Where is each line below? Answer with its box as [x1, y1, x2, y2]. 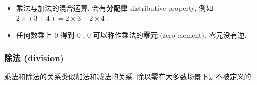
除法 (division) [4, 51, 64, 64]
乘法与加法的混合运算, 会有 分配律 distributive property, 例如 [16, 3, 213, 13]
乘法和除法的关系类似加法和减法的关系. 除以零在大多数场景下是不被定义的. [4, 71, 253, 81]
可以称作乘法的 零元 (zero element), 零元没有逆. [93, 30, 247, 40]
